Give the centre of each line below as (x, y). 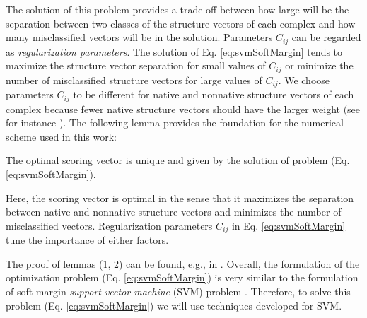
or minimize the (319, 65)
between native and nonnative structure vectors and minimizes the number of (174, 212)
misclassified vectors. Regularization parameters (109, 225)
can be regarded (326, 37)
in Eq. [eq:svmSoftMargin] (289, 225)
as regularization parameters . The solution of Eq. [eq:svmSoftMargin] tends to (174, 51)
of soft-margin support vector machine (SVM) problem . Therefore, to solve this (178, 291)
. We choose (304, 79)
